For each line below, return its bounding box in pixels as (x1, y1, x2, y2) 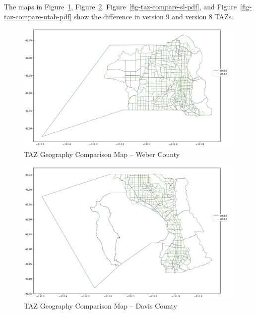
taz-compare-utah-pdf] (4, 11, 72, 21)
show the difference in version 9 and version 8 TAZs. (74, 11, 234, 21)
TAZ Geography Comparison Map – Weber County (24, 149, 180, 159)
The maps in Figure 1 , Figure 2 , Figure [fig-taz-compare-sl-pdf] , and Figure (4, 1, 237, 11)
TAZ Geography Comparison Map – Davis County (24, 301, 177, 311)
